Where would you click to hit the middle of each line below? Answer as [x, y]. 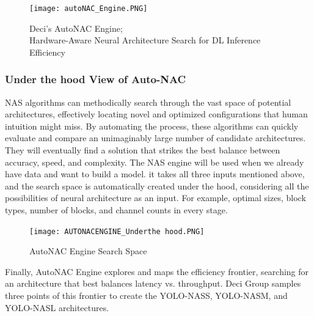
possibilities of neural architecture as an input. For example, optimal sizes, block [155, 198]
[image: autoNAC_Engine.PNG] [89, 9]
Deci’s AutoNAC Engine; [76, 28]
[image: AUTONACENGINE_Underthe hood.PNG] [117, 231]
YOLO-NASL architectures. [57, 307]
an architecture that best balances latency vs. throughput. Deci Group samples [153, 283]
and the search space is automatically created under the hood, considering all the [157, 186]
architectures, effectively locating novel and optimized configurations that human [156, 114]
